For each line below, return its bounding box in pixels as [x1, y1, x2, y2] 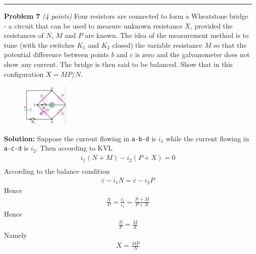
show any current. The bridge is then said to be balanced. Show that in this [4, 59, 233, 69]
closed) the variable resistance [112, 39, 202, 50]
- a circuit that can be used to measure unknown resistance [4, 20, 183, 31]
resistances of [4, 30, 44, 40]
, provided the [190, 20, 233, 31]
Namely [4, 230, 27, 240]
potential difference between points [4, 49, 109, 60]
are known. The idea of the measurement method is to [85, 30, 249, 40]
